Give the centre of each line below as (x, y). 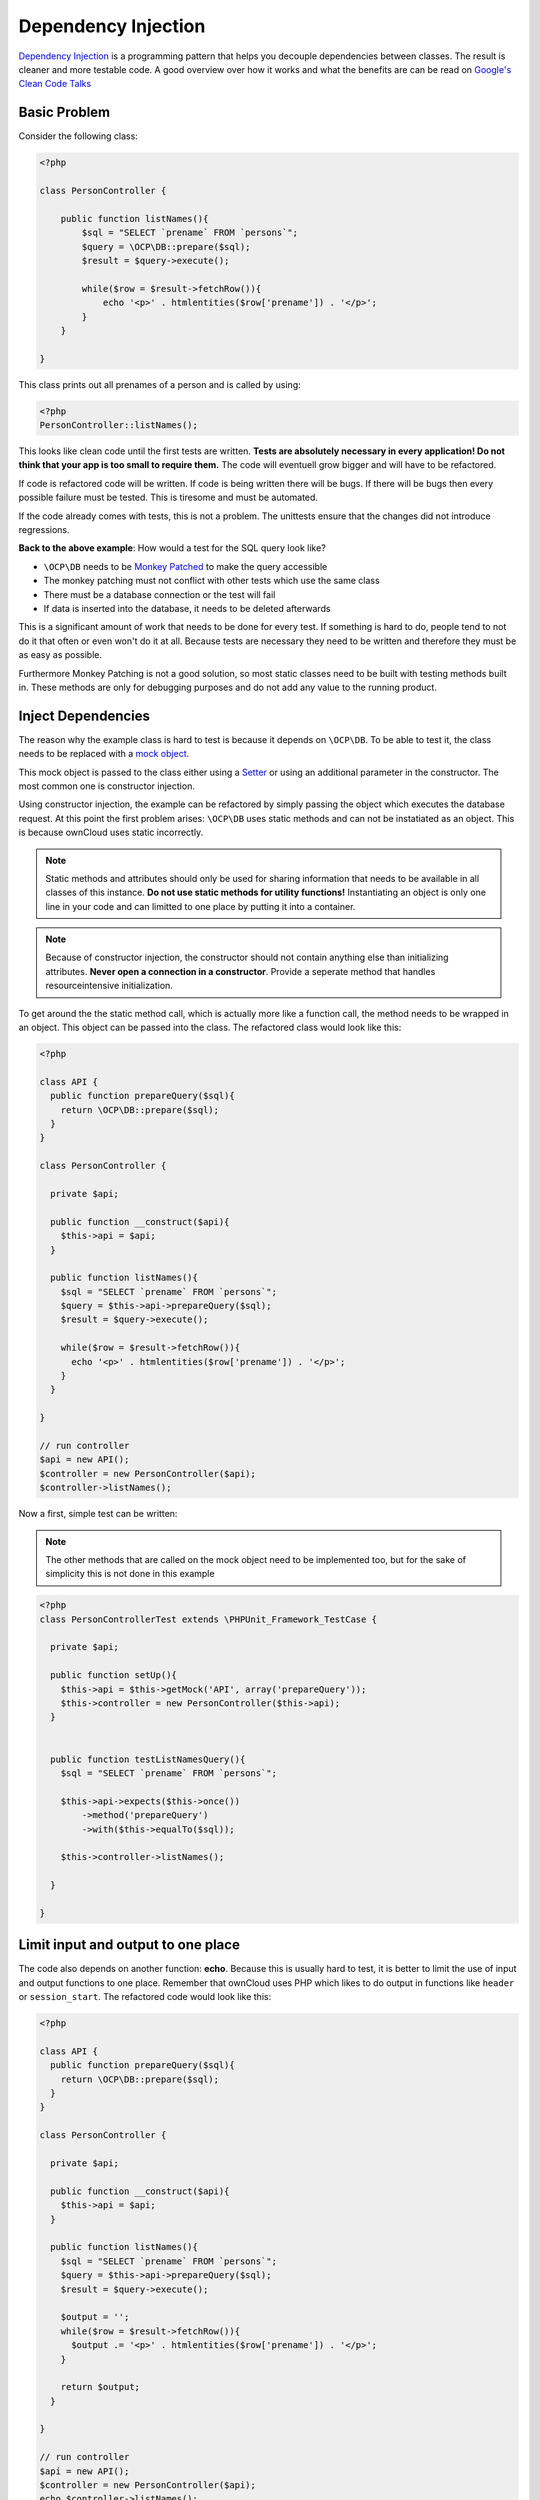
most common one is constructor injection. (106, 786)
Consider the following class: (78, 136)
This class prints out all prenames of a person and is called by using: (160, 384)
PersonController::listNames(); (119, 425)
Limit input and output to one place (129, 1945)
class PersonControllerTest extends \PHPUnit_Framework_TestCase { (208, 1619)
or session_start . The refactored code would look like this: (145, 1997)
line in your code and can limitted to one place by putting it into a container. (200, 906)
